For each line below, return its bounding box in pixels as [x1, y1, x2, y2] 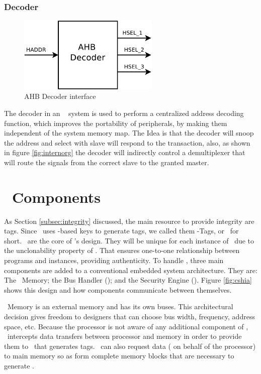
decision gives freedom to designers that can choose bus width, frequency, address [4, 311, 255, 322]
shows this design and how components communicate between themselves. [4, 284, 232, 295]
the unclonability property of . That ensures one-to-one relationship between [4, 245, 240, 256]
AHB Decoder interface [24, 91, 96, 101]
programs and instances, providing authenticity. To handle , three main [4, 255, 224, 266]
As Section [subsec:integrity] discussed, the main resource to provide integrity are [4, 215, 254, 226]
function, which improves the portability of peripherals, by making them [4, 117, 227, 128]
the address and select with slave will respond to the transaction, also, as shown [4, 137, 250, 148]
